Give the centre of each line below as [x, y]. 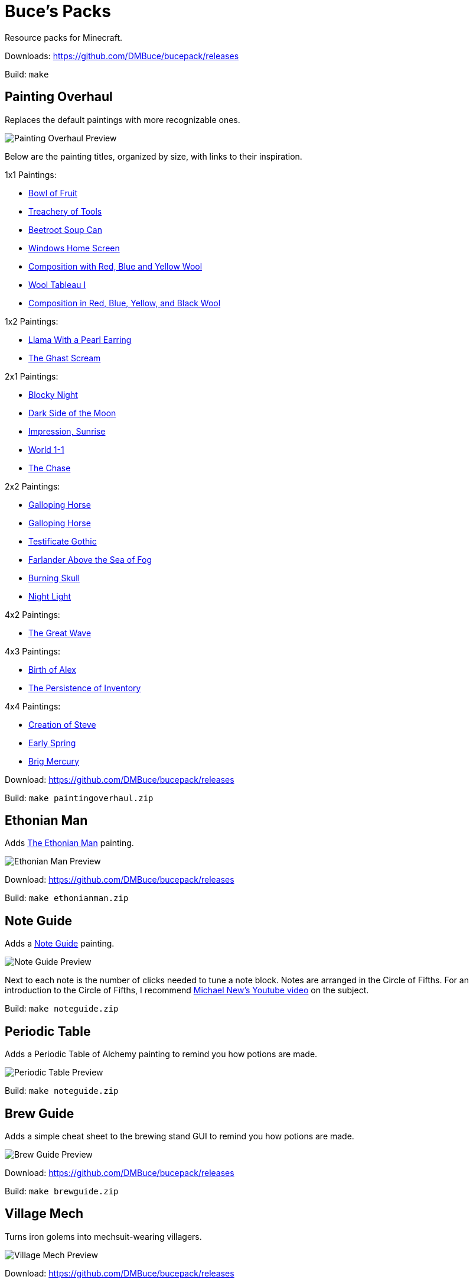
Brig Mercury [54, 761]
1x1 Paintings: [31, 174]
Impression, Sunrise [67, 431]
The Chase [50, 468]
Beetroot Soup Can [65, 229]
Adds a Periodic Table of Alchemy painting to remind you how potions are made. [161, 1054]
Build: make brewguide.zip [62, 1191]
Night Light [50, 596]
